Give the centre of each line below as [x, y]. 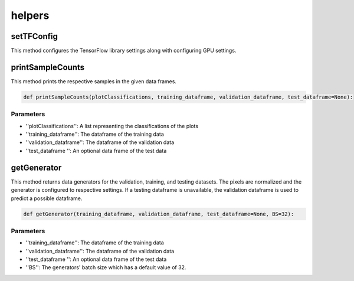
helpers [30, 15]
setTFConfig [35, 36]
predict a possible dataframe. [47, 198]
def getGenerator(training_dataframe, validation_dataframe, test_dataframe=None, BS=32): [159, 214]
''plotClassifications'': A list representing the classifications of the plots [112, 126]
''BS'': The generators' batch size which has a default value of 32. [106, 267]
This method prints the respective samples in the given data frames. [94, 81]
